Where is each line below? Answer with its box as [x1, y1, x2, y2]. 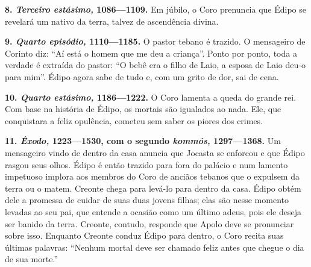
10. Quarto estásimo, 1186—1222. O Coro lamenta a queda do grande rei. [5, 90, 297, 103]
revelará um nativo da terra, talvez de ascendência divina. [5, 14, 219, 27]
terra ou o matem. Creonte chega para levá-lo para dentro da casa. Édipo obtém [5, 181, 301, 194]
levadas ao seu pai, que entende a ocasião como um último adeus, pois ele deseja [5, 205, 301, 218]
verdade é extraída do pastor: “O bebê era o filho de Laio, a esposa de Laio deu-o [5, 58, 306, 71]
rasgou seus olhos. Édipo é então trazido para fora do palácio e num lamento [5, 158, 288, 171]
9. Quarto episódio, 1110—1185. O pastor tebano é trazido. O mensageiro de [5, 35, 306, 48]
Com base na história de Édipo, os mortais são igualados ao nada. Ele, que [5, 102, 281, 115]
